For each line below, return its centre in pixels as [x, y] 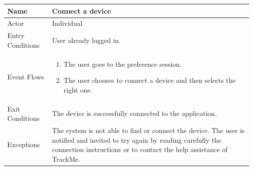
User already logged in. [86, 40]
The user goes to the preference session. [123, 64]
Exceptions [24, 144]
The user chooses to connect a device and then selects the [149, 80]
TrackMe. [66, 159]
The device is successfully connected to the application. [135, 113]
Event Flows [26, 77]
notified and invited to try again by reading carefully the [137, 140]
